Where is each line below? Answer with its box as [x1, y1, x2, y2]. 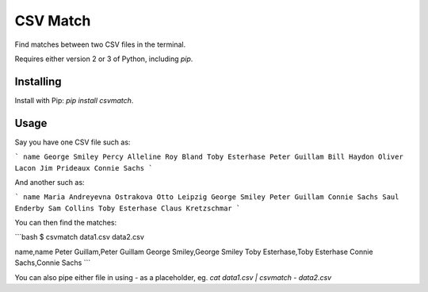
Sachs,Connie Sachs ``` [14, 258, 91, 267]
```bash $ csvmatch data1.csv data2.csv [14, 232, 144, 242]
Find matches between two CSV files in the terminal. [14, 40, 186, 49]
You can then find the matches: [14, 218, 117, 228]
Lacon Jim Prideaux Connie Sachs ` [14, 163, 154, 172]
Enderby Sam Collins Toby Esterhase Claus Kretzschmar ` [14, 203, 241, 213]
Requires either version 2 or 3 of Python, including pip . [14, 54, 193, 63]
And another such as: [14, 177, 85, 186]
